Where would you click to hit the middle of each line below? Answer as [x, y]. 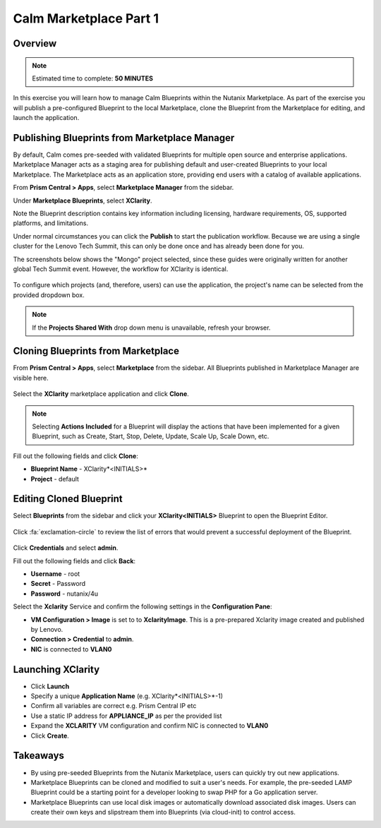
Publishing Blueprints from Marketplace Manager [124, 138]
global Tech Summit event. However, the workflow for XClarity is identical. [121, 269]
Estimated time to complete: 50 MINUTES [92, 78]
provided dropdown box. [49, 295]
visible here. [31, 378]
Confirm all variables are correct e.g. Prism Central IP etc [114, 706]
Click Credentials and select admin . [66, 548]
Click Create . [50, 736]
